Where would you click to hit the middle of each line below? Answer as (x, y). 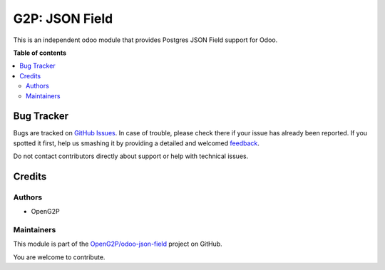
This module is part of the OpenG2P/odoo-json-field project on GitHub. (118, 244)
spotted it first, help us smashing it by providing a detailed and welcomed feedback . (137, 143)
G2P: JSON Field (63, 19)
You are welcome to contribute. (59, 257)
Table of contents (40, 53)
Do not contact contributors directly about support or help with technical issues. (131, 156)
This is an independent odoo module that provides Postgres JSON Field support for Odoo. (145, 40)
